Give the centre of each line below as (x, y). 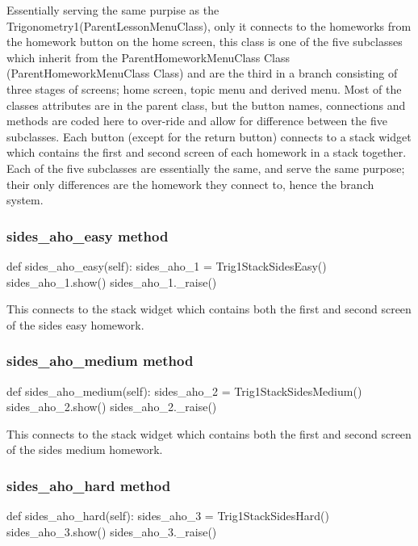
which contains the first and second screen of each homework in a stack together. (207, 152)
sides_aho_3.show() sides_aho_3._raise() (112, 531)
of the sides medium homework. (85, 449)
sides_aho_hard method (89, 485)
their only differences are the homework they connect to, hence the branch (190, 184)
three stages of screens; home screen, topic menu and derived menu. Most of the (204, 88)
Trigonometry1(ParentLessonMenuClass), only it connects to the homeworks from (209, 25)
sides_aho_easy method (88, 235)
